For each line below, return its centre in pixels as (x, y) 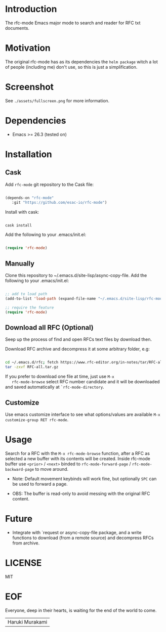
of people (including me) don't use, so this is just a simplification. (71, 67)
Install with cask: (22, 212)
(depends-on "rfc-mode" (30, 198)
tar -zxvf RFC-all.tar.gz (32, 367)
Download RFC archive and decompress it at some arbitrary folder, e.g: (77, 349)
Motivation (28, 48)
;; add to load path (26, 294)
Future (19, 519)
